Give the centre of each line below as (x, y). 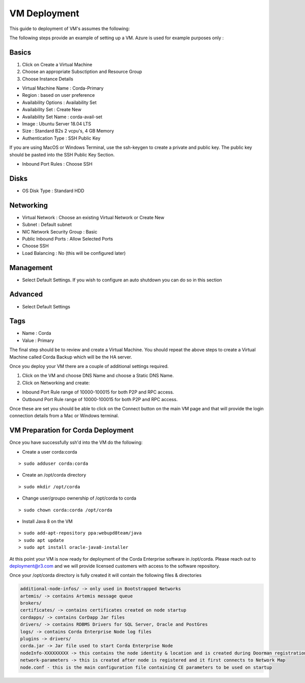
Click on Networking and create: (56, 383)
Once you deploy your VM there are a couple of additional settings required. (89, 366)
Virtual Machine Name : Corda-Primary (63, 88)
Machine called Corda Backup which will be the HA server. (71, 357)
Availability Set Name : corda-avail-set (62, 117)
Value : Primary (38, 340)
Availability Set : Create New (52, 110)
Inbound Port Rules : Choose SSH (57, 164)
